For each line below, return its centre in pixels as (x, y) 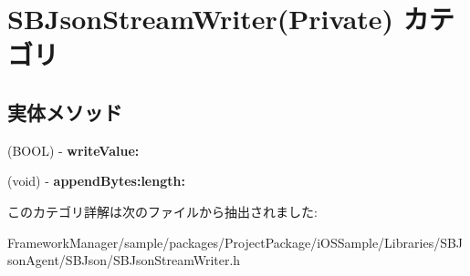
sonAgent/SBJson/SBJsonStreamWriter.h (124, 260)
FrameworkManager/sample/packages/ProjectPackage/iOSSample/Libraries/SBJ (235, 242)
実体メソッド (65, 112)
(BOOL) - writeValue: (73, 150)
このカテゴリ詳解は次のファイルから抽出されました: (162, 211)
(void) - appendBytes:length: (96, 181)
